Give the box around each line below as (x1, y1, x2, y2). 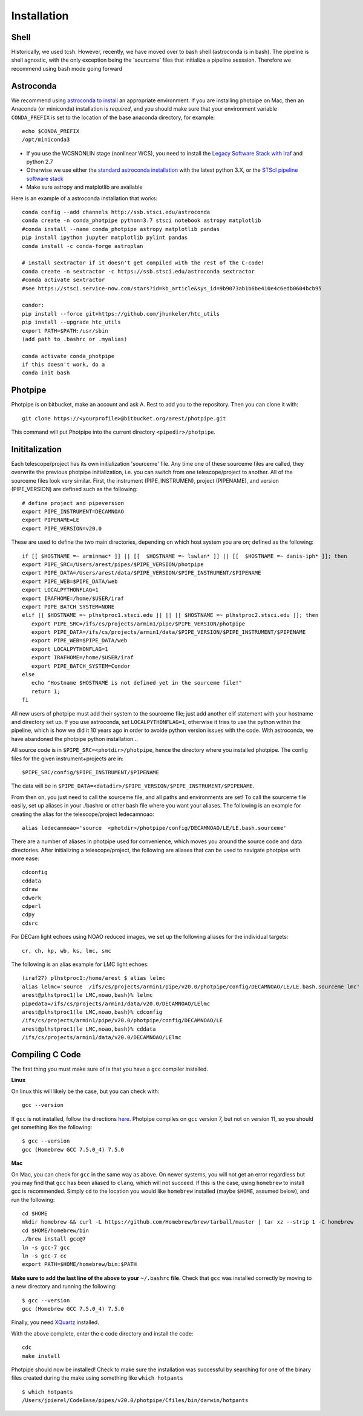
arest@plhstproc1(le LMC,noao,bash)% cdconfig (22, 1008, 163, 1016)
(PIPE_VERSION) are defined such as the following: (11, 486, 138, 493)
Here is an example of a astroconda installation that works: (11, 194, 157, 202)
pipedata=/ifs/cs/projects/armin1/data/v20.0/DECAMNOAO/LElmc (22, 1000, 211, 1007)
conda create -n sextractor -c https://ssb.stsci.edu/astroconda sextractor (22, 268, 255, 275)
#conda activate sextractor (22, 276, 105, 284)
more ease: (11, 855, 39, 862)
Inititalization (11, 444, 62, 454)
